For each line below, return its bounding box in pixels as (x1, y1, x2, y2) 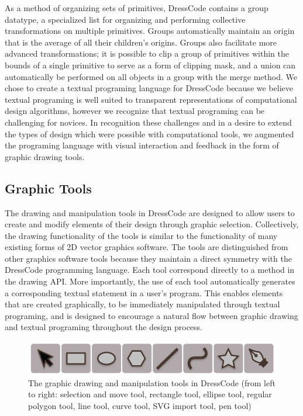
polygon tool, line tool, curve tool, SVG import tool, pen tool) (28, 399, 252, 411)
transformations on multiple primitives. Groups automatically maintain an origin (5, 25, 295, 37)
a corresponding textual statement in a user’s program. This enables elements (5, 286, 283, 299)
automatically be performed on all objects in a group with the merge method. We (5, 70, 297, 82)
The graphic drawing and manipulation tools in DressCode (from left (28, 376, 276, 389)
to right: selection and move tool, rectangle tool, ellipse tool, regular (28, 388, 272, 400)
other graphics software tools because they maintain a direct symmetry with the (5, 252, 292, 264)
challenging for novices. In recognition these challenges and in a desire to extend (5, 116, 292, 128)
